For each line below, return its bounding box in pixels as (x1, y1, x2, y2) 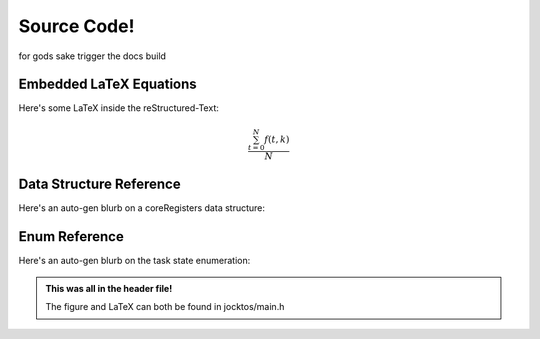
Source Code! (18, 15, 135, 37)
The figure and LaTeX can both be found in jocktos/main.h (45, 301, 285, 313)
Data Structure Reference (18, 176, 181, 193)
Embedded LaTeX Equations (18, 76, 197, 93)
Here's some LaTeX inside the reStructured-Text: (18, 102, 219, 114)
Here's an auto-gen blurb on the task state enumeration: (18, 255, 251, 267)
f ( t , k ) (264, 133, 290, 145)
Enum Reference (18, 228, 124, 245)
